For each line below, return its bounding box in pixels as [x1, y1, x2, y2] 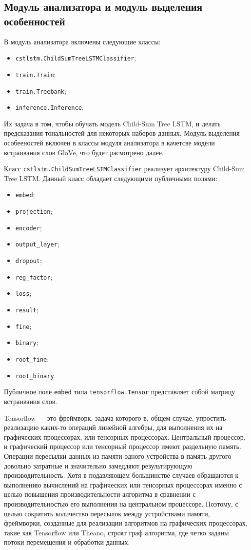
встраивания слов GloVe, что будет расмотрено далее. [4, 147, 164, 157]
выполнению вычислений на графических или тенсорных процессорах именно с [4, 479, 242, 489]
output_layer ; [15, 239, 59, 249]
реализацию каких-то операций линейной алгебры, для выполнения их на [4, 422, 223, 432]
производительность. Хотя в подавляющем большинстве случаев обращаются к [4, 470, 239, 480]
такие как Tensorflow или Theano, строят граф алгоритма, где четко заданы [4, 527, 229, 537]
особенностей [4, 13, 65, 28]
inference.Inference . [15, 102, 84, 112]
